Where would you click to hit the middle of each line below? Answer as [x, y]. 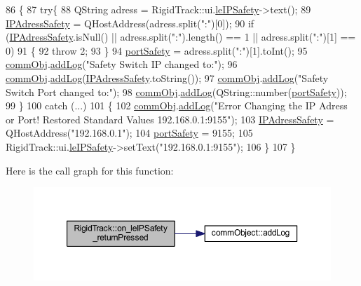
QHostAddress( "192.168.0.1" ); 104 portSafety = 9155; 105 [129, 133]
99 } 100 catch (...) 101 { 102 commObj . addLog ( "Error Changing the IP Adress [177, 105]
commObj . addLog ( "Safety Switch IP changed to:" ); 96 [122, 64]
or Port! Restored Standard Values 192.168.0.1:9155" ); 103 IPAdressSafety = [170, 119]
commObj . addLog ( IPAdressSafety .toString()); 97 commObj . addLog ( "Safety [167, 77]
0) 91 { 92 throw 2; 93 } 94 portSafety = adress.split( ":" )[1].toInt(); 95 [157, 50]
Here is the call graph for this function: [90, 170]
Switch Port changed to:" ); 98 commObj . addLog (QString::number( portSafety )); [176, 91]
